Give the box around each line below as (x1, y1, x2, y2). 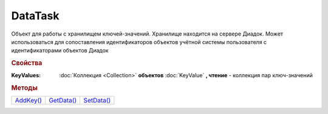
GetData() (49, 97, 77, 105)
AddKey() (15, 97, 43, 105)
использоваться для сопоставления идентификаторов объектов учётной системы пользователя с (11, 38, 267, 45)
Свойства (11, 59, 43, 68)
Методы (11, 84, 38, 92)
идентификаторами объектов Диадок (11, 47, 109, 54)
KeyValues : (11, 72, 41, 79)
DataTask (11, 9, 60, 22)
